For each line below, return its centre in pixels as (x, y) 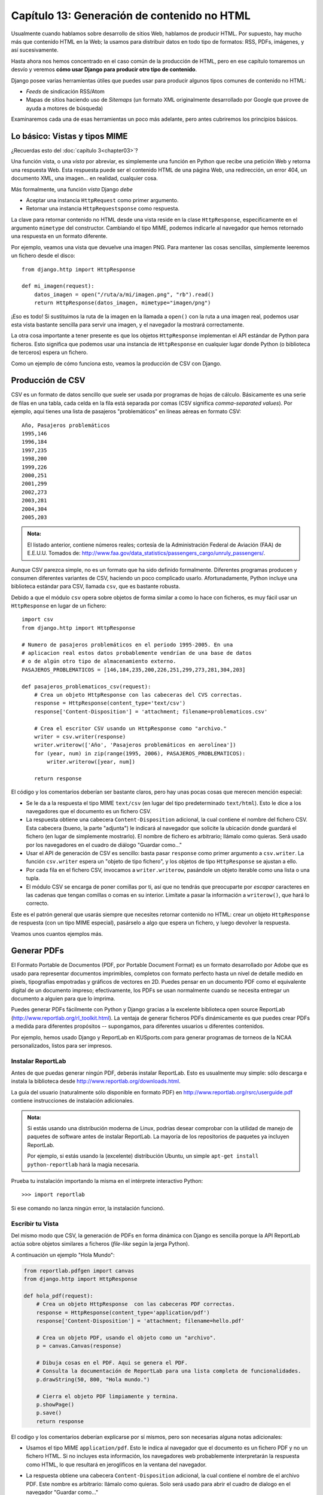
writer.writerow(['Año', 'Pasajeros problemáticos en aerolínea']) (135, 745)
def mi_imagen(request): (58, 286)
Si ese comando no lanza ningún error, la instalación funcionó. (88, 1208)
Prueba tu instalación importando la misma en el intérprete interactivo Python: (107, 1180)
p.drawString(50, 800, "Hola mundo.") (93, 1379)
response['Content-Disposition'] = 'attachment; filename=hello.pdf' (140, 1321)
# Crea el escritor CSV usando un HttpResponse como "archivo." (130, 728)
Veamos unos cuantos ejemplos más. (57, 933)
